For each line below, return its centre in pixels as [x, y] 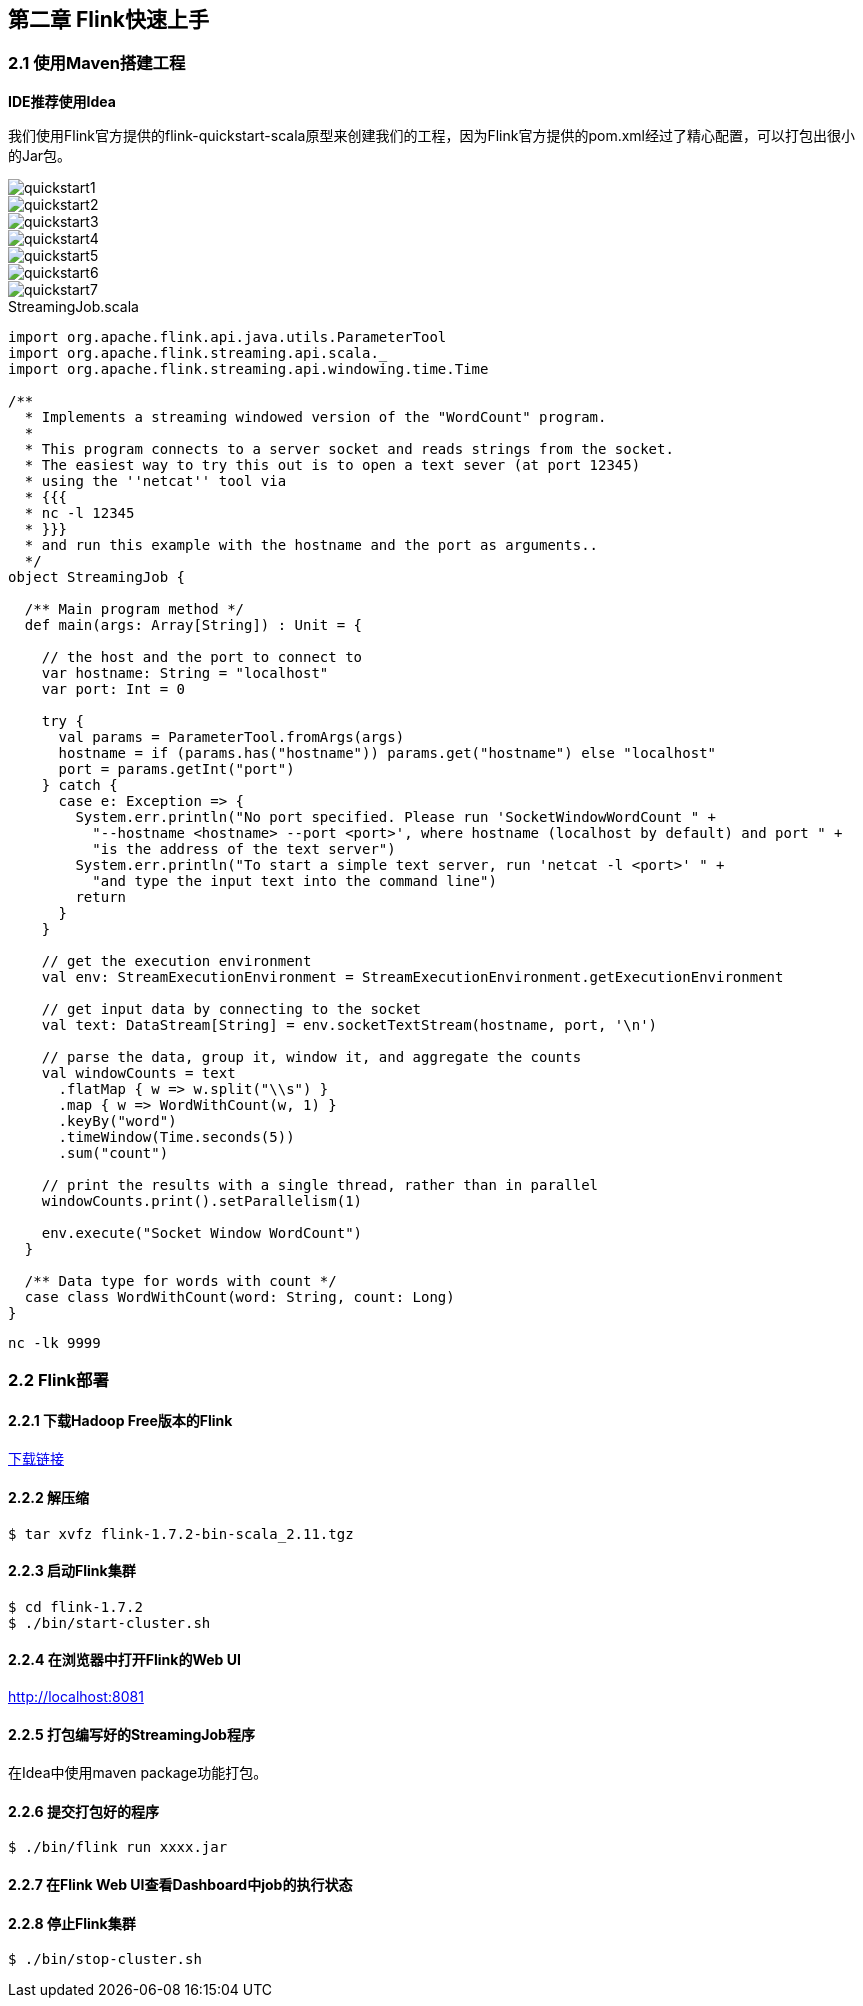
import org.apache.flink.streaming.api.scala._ [198, 352]
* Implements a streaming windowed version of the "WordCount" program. [315, 416]
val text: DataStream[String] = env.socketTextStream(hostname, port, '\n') [349, 1024]
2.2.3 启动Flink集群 [72, 1571]
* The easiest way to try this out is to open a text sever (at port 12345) [332, 464]
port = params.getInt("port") [176, 768]
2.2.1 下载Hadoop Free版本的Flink [120, 1420]
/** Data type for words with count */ [180, 1280]
